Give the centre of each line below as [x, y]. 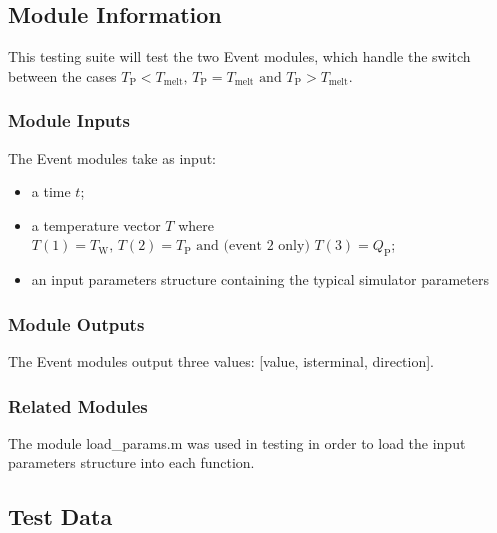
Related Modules [78, 405]
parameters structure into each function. [131, 462]
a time [51, 191]
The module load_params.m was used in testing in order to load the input [237, 442]
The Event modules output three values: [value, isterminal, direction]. [221, 361]
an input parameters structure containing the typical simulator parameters [260, 279]
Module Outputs [76, 323]
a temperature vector [96, 224]
